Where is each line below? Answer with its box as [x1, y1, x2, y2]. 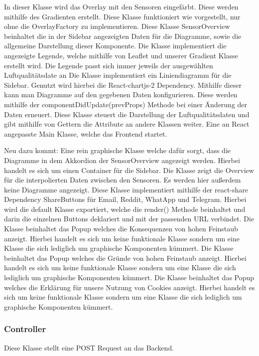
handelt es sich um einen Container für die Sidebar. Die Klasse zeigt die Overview [4, 165, 254, 175]
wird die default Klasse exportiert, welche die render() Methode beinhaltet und [4, 203, 246, 214]
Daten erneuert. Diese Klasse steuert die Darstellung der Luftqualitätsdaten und [4, 109, 250, 119]
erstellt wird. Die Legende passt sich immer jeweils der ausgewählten [4, 60, 213, 70]
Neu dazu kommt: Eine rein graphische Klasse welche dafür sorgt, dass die [4, 145, 231, 156]
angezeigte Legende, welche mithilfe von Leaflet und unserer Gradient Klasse [4, 50, 238, 60]
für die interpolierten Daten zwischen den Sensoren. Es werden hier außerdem [4, 175, 241, 185]
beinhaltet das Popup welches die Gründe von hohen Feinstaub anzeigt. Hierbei [4, 252, 247, 263]
